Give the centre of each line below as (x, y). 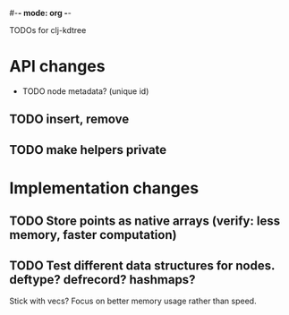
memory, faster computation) (93, 235)
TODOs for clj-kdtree (48, 30)
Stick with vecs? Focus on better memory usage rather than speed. (133, 301)
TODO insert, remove (69, 119)
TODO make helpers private (88, 150)
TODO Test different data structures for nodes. (142, 265)
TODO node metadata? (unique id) (85, 91)
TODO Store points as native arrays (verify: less (144, 221)
